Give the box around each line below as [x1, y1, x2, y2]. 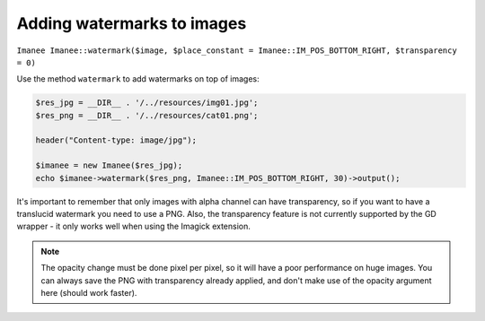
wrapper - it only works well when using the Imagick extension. [16, 221, 251, 232]
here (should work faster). [40, 287, 137, 298]
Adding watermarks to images [16, 13, 247, 33]
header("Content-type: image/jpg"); [35, 135, 198, 145]
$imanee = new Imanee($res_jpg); [35, 160, 183, 170]
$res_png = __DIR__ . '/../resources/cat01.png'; [35, 110, 259, 120]
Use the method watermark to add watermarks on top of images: [16, 74, 260, 84]
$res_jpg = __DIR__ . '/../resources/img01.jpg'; [35, 98, 259, 108]
